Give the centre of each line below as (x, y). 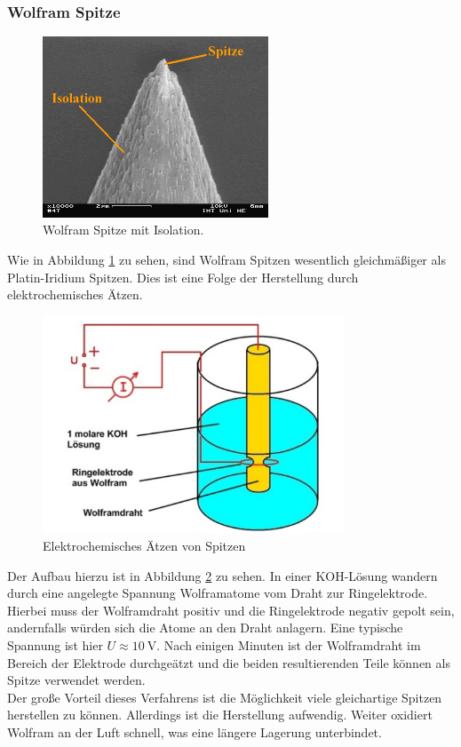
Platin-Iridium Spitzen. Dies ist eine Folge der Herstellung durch (183, 277)
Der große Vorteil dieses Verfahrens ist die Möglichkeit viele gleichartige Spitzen (225, 697)
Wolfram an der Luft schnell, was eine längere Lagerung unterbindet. (195, 732)
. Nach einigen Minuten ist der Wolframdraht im (289, 645)
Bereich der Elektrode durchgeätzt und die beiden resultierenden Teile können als (229, 662)
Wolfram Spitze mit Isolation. (123, 230)
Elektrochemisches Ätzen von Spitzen (144, 546)
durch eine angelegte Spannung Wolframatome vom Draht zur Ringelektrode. (218, 593)
